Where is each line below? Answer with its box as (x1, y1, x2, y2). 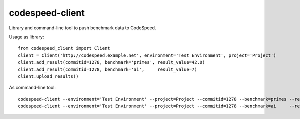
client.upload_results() (18, 73, 79, 79)
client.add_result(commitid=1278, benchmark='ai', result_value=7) (18, 66, 197, 72)
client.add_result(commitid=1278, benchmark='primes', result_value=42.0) (18, 60, 205, 65)
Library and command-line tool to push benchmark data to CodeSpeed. (9, 25, 156, 31)
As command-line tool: (9, 85, 56, 91)
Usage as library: (9, 34, 44, 40)
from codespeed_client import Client (18, 45, 111, 51)
